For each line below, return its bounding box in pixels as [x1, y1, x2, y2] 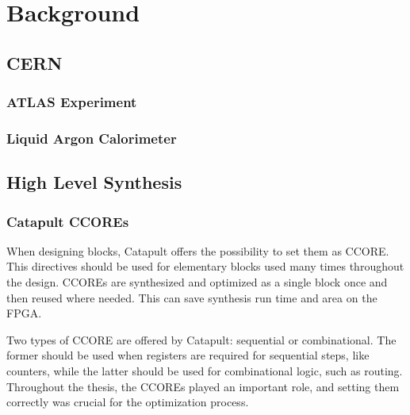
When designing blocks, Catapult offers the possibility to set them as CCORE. [6, 242, 389, 259]
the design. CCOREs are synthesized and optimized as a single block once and [6, 274, 388, 290]
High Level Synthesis [6, 170, 182, 194]
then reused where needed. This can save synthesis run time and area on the [6, 289, 377, 305]
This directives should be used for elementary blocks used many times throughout [6, 258, 404, 275]
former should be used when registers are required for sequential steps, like [6, 347, 370, 363]
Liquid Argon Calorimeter [6, 128, 177, 148]
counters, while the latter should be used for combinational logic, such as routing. [6, 363, 403, 378]
